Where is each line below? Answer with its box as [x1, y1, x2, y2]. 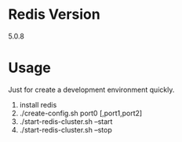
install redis [19, 100, 57, 109]
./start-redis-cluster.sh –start [19, 116, 113, 126]
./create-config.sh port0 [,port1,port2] [19, 108, 143, 118]
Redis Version [8, 5, 100, 24]
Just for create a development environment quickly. [8, 85, 175, 94]
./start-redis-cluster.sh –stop [19, 125, 112, 134]
